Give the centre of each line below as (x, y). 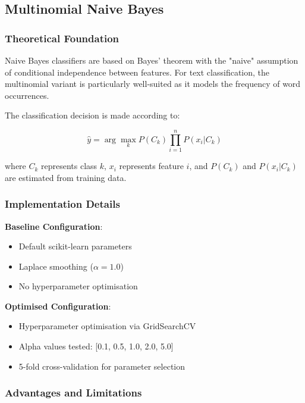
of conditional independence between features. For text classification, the (137, 72)
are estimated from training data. (66, 177)
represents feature (151, 166)
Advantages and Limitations (73, 393)
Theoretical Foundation (62, 38)
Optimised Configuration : (58, 306)
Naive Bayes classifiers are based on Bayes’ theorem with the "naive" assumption (152, 60)
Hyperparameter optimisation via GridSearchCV (107, 326)
